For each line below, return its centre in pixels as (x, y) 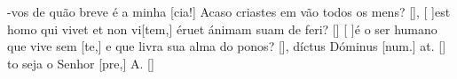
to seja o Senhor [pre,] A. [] (81, 63)
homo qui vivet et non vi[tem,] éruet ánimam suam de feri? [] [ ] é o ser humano (222, 29)
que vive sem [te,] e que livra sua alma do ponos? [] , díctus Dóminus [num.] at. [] (227, 46)
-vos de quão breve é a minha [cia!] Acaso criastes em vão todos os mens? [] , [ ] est (229, 11)
